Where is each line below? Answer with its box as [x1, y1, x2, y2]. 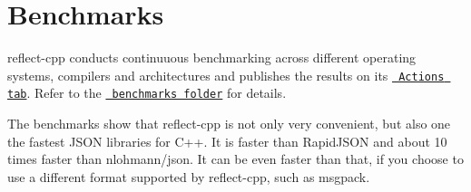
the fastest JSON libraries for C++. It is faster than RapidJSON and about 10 [7, 131, 447, 150]
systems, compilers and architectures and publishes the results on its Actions [7, 65, 445, 84]
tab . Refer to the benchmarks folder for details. [7, 83, 287, 102]
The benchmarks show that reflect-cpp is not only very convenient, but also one [7, 114, 451, 133]
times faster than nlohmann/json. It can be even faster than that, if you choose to [7, 149, 464, 168]
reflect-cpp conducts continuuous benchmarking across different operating [7, 48, 417, 67]
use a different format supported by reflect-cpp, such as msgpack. [7, 167, 370, 186]
